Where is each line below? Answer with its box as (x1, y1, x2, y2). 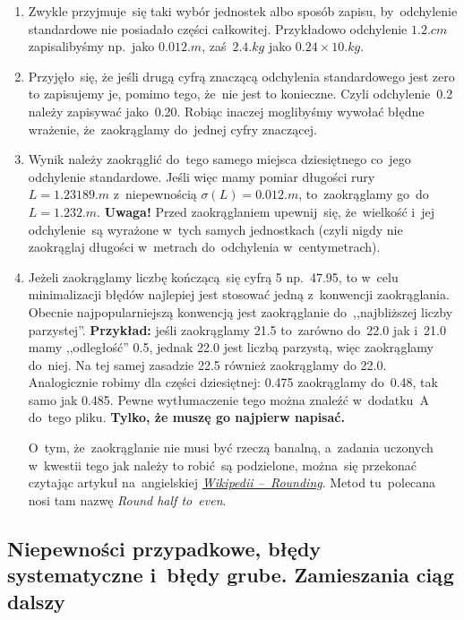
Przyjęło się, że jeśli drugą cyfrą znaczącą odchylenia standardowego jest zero (28, 66, 455, 85)
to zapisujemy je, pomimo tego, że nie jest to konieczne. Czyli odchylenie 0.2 (28, 84, 453, 103)
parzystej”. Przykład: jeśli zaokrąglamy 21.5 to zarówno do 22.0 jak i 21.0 (28, 320, 446, 339)
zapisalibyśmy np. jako (28, 37, 155, 56)
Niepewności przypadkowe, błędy (7, 534, 322, 562)
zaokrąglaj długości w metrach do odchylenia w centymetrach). (28, 237, 381, 256)
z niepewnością (113, 185, 197, 203)
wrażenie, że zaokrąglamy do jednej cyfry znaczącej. (28, 119, 317, 138)
